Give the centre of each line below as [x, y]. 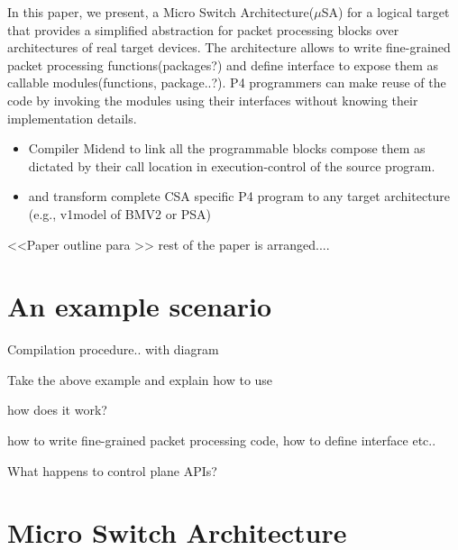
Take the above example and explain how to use [140, 379]
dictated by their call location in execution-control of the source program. [232, 165]
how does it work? [57, 410]
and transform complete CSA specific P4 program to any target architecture [239, 196]
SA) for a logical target [385, 12]
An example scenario [140, 306]
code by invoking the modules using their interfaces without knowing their [213, 100]
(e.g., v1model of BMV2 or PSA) [120, 213]
